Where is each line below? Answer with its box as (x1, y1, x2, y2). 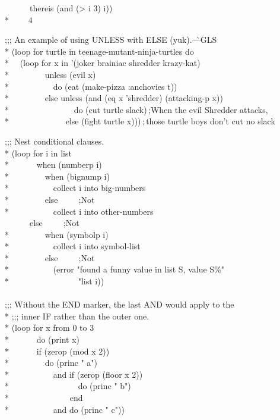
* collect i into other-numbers (5, 205, 154, 217)
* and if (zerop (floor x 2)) (5, 368, 143, 380)
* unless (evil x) (5, 68, 96, 80)
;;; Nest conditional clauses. (5, 134, 104, 147)
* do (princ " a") (5, 356, 97, 369)
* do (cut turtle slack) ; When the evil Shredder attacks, (5, 103, 268, 115)
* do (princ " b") (5, 380, 131, 392)
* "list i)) (5, 275, 104, 287)
